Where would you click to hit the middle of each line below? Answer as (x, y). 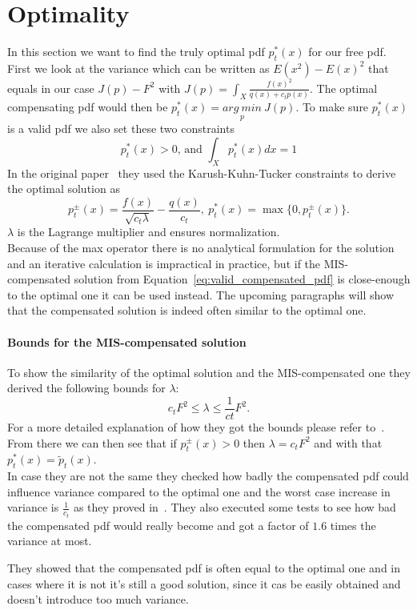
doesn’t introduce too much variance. (98, 599)
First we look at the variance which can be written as (138, 68)
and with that (348, 442)
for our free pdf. (347, 52)
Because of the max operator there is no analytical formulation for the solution (201, 247)
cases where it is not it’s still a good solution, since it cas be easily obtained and (204, 583)
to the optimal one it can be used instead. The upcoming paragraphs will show (200, 294)
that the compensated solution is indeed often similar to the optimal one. (187, 310)
